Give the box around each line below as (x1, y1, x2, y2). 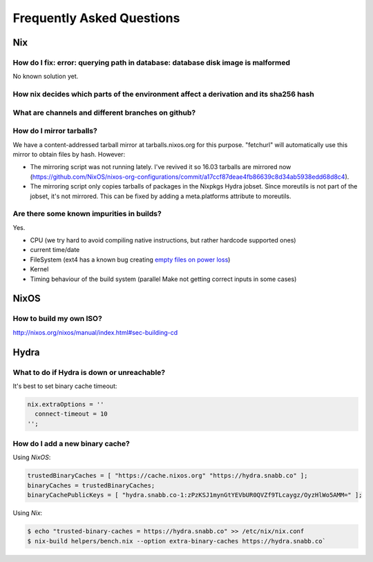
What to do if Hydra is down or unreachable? (12, 367, 166, 377)
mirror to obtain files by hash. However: (12, 150, 126, 158)
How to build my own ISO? (12, 314, 103, 324)
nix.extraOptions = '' (27, 400, 104, 408)
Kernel (30, 265, 49, 273)
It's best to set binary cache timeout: (12, 382, 117, 390)
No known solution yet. (12, 72, 79, 81)
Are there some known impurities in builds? (12, 209, 162, 219)
